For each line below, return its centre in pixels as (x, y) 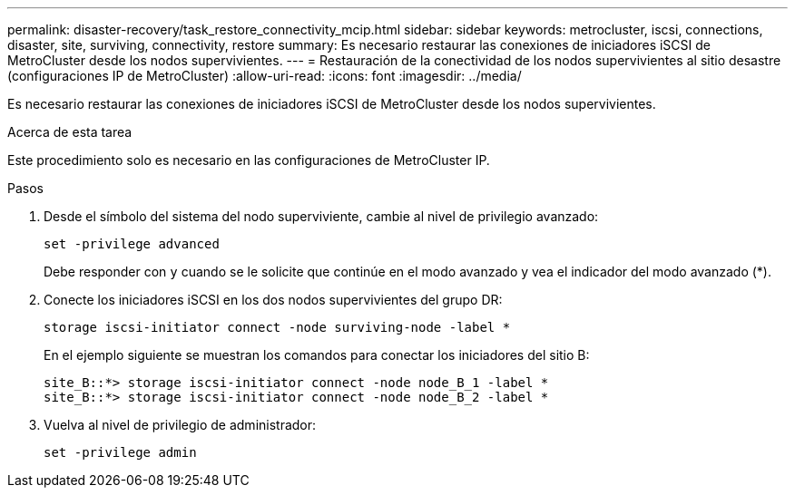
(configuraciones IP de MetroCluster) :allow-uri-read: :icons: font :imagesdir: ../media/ (265, 76)
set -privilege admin (120, 452)
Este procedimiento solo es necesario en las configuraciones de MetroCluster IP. (249, 160)
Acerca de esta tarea (70, 132)
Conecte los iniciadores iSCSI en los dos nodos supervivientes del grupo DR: (273, 300)
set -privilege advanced (132, 244)
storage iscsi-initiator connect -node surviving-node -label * (277, 327)
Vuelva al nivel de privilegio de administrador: (180, 425)
